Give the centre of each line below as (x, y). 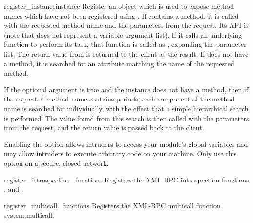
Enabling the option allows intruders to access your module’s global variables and (126, 144)
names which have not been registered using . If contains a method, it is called (121, 15)
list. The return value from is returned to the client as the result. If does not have (126, 53)
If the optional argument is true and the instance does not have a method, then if (126, 89)
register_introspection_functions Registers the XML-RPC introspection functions (126, 179)
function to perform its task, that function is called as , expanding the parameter (125, 44)
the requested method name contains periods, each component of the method (119, 99)
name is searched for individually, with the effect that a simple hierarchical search (126, 108)
